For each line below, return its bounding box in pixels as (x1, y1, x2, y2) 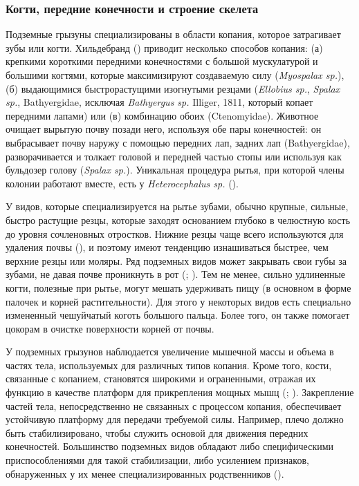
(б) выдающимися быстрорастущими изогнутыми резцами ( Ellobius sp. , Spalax (6, 81, 340, 95)
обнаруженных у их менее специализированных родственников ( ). (6, 466, 284, 480)
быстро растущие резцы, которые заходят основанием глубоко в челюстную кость (6, 212, 351, 227)
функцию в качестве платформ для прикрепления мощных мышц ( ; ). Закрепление (6, 385, 354, 400)
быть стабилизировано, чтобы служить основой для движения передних (6, 425, 309, 440)
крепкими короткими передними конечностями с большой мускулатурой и (6, 54, 318, 68)
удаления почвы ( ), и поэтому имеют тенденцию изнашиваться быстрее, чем (6, 240, 329, 254)
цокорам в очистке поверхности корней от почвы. (6, 321, 214, 335)
